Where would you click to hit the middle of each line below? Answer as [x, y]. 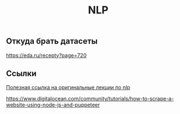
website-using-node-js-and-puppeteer [53, 105]
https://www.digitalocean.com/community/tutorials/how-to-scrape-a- [90, 99]
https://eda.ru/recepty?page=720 [46, 55]
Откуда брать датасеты [52, 41]
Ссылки [21, 74]
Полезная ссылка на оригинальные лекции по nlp [68, 87]
